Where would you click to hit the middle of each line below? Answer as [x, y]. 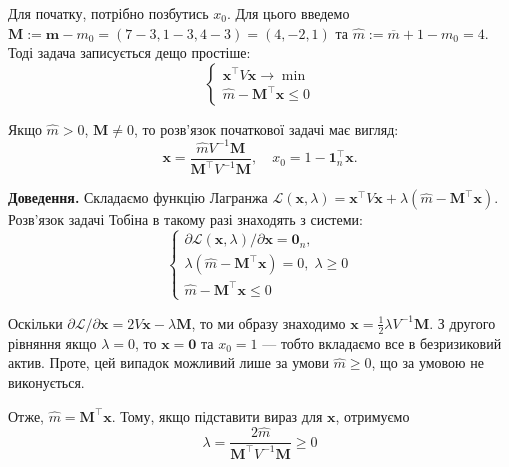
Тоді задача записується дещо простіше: [129, 52]
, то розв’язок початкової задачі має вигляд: [266, 128]
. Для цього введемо [288, 13]
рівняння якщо [52, 342]
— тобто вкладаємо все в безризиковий [382, 342]
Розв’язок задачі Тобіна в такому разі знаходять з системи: [185, 219]
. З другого [462, 322]
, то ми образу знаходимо [268, 322]
